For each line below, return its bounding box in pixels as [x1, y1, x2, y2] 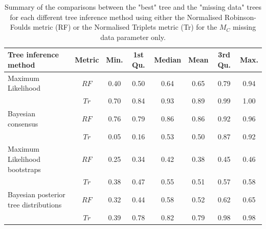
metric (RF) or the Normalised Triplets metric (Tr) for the [33, 22, 217, 32]
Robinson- [225, 11, 256, 22]
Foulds [10, 22, 31, 32]
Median [154, 54, 181, 65]
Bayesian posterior [8, 189, 65, 200]
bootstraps [8, 163, 41, 174]
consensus [8, 118, 38, 129]
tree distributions [8, 199, 62, 210]
